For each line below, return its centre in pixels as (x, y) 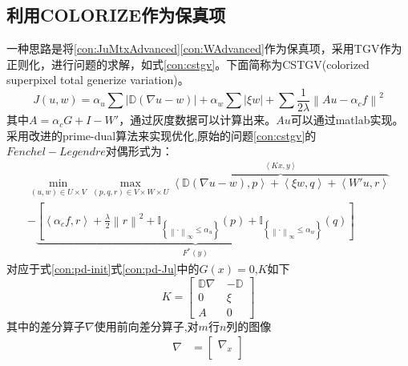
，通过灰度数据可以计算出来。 (198, 120)
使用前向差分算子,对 (146, 326)
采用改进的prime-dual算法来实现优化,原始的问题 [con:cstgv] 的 (162, 135)
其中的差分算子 (46, 326)
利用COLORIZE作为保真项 (116, 15)
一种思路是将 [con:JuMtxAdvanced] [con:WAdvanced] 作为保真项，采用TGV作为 (204, 48)
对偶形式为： (139, 151)
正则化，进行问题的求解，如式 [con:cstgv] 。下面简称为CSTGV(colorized (188, 64)
